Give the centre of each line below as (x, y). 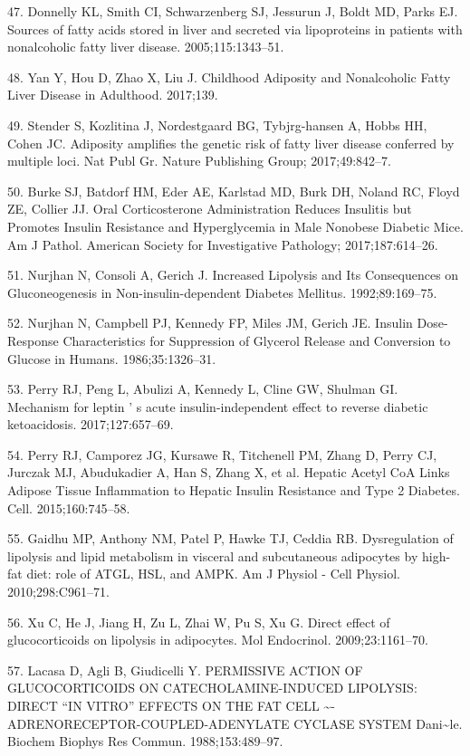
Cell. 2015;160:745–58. (69, 507)
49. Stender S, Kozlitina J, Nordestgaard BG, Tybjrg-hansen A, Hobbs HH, (217, 124)
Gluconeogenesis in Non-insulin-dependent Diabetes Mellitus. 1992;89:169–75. (222, 292)
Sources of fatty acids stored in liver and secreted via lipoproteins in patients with (235, 29)
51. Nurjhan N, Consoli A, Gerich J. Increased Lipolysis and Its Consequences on (233, 275)
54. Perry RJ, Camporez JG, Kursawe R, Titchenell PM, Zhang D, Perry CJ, (222, 454)
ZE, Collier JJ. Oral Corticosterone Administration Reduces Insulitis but (210, 209)
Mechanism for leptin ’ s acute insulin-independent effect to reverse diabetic (218, 406)
